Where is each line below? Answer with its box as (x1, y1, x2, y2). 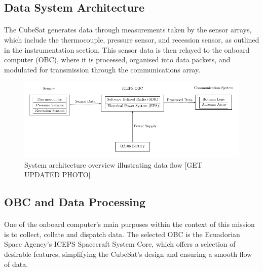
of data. (4, 258, 28, 269)
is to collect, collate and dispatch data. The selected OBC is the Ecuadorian (4, 228, 240, 239)
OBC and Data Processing (4, 194, 146, 210)
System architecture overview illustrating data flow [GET (24, 159, 202, 170)
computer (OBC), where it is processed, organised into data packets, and (4, 54, 231, 65)
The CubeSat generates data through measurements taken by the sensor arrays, (4, 24, 252, 35)
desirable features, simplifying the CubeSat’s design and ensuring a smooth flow (4, 249, 252, 259)
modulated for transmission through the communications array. (4, 64, 201, 74)
